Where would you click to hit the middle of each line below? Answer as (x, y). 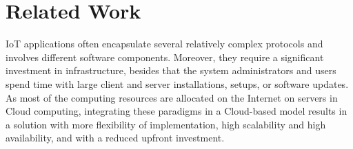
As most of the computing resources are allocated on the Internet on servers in (172, 97)
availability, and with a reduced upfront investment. (115, 138)
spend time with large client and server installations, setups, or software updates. (177, 83)
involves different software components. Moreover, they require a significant (165, 57)
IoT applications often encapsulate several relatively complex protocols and (164, 44)
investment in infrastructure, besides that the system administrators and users (171, 70)
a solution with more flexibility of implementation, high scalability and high (166, 124)
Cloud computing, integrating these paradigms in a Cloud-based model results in (176, 111)
